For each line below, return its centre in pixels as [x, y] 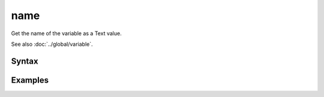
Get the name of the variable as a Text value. [67, 33]
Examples [30, 80]
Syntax [25, 61]
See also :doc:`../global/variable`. [52, 44]
